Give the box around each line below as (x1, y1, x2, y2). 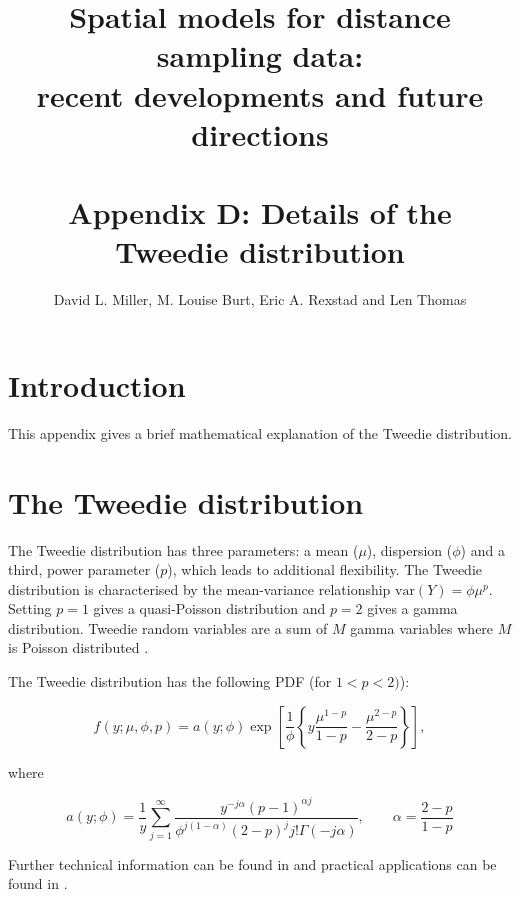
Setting (8, 598, 52, 619)
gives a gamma (367, 598, 458, 619)
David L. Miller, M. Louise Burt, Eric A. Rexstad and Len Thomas (53, 289, 467, 310)
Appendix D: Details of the (68, 192, 452, 233)
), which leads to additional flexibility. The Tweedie (167, 559, 482, 580)
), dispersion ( (366, 539, 453, 560)
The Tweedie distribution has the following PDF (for (8, 671, 332, 692)
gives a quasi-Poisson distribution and (93, 598, 326, 619)
